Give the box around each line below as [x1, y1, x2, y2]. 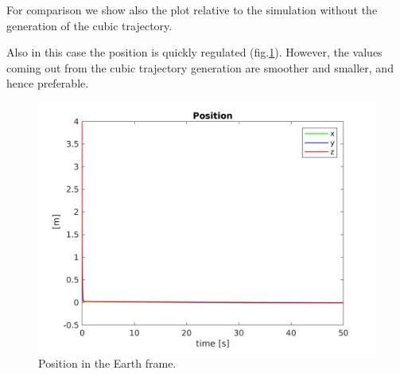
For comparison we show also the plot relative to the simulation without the [6, 2, 378, 18]
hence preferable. [6, 75, 89, 92]
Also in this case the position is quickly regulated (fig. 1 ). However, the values [6, 44, 383, 60]
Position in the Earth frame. [38, 355, 177, 372]
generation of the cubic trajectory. [6, 17, 173, 33]
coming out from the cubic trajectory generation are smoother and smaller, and [6, 59, 394, 76]
